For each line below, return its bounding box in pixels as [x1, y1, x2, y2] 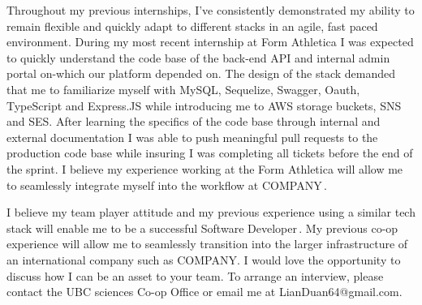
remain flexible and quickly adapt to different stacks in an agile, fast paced [6, 17, 378, 34]
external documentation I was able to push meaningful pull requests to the [6, 128, 378, 145]
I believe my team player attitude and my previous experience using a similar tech [6, 204, 416, 221]
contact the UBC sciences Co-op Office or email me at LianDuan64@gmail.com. [6, 283, 403, 300]
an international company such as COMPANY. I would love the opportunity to [6, 251, 401, 268]
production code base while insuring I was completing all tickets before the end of [6, 144, 413, 161]
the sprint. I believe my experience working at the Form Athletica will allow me [6, 160, 403, 177]
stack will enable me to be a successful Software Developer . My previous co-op [6, 219, 398, 236]
